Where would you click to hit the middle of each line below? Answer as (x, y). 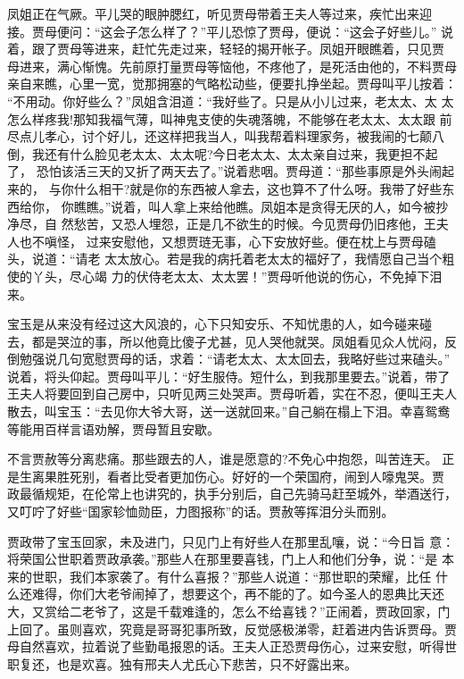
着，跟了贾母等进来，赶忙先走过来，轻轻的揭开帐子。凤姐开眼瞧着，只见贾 (226, 49)
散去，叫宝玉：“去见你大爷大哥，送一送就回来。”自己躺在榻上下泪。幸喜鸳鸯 (229, 411)
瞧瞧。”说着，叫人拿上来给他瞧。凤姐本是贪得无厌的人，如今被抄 (261, 206)
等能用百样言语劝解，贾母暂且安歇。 (113, 428)
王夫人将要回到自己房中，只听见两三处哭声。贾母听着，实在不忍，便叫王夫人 (232, 394)
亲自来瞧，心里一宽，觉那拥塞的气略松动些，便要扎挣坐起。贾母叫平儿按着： (232, 84)
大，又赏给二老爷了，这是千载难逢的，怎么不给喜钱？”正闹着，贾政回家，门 (229, 611)
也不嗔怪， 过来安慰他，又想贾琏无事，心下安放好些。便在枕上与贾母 (221, 241)
